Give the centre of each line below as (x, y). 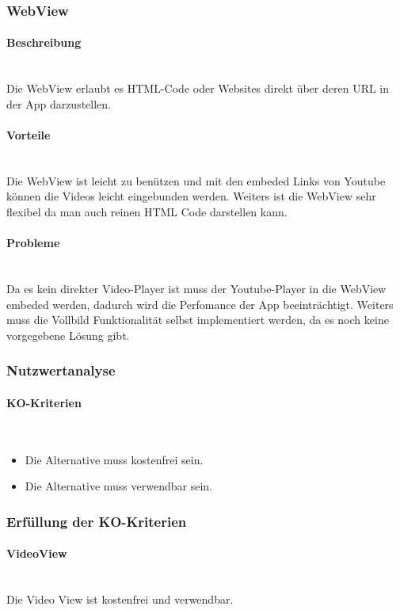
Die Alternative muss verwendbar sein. (118, 486)
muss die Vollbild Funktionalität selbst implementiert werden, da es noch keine (198, 320)
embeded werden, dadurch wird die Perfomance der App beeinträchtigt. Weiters (200, 304)
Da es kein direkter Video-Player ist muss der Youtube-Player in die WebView (196, 288)
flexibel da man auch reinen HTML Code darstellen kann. (147, 212)
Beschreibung (44, 42)
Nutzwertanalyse (61, 370)
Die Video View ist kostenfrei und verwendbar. (120, 599)
